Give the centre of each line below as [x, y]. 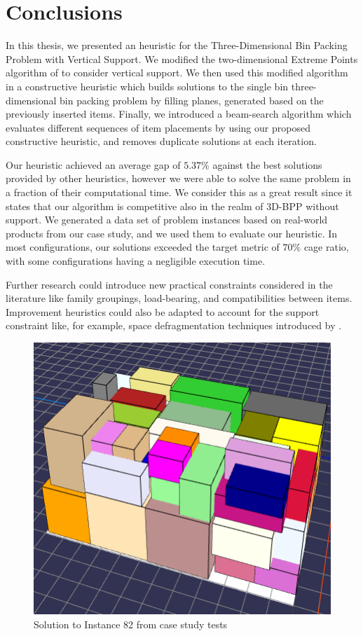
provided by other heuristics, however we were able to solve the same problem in [178, 178]
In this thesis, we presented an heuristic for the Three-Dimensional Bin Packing [177, 45]
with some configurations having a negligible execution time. [136, 261]
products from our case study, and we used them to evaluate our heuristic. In [172, 233]
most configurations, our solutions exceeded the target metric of [143, 247]
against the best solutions [267, 164]
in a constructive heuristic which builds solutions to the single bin [147, 86]
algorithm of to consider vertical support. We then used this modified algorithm [177, 72]
